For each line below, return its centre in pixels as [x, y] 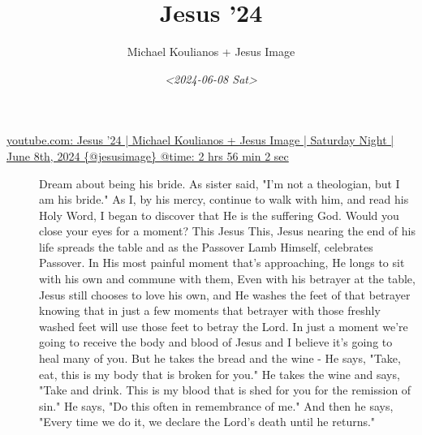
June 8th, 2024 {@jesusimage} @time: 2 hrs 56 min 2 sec [148, 155]
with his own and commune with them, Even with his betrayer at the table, [227, 279]
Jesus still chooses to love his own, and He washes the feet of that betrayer [225, 294]
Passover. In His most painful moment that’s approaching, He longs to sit [222, 263]
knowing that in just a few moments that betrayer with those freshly [210, 310]
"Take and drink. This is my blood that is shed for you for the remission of [225, 390]
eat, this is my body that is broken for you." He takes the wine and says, [220, 374]
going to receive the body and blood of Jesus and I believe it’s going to [216, 342]
